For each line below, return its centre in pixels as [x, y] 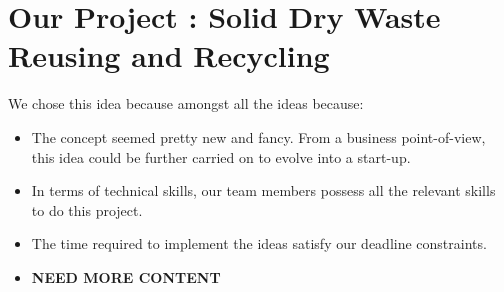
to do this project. [87, 209]
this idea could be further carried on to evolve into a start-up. [221, 156]
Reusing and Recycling [169, 55]
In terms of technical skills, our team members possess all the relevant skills [263, 190]
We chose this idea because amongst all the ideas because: [186, 103]
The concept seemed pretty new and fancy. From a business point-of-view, [258, 136]
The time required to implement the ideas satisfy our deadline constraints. [259, 243]
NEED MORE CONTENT [126, 276]
